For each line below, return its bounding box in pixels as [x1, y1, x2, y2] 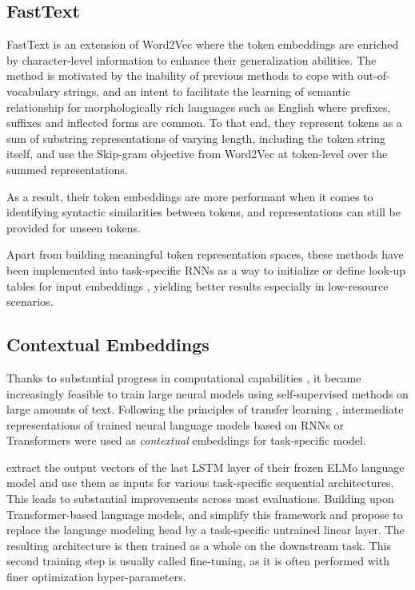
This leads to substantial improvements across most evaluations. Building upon [6, 490, 394, 507]
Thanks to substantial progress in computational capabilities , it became [6, 369, 361, 386]
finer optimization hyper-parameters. [6, 568, 186, 585]
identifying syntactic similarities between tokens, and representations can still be [6, 204, 401, 220]
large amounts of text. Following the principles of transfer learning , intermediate [6, 401, 404, 418]
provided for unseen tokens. [6, 219, 141, 236]
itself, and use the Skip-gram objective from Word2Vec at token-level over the [6, 145, 388, 162]
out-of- [357, 67, 390, 84]
